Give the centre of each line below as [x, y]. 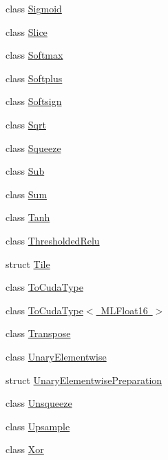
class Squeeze [33, 147]
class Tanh [28, 217]
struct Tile [28, 263]
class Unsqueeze [39, 403]
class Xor [25, 449]
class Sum [27, 194]
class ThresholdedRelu [53, 240]
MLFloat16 [124, 310]
